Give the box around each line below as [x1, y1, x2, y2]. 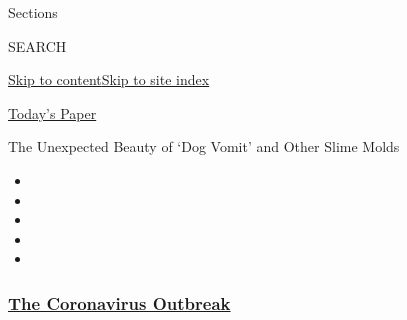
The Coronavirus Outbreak [8, 290, 231, 315]
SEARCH [8, 35, 67, 56]
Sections [8, 2, 58, 22]
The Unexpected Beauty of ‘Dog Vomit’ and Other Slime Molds [8, 136, 400, 157]
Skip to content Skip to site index [8, 69, 210, 90]
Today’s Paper [8, 102, 97, 123]
